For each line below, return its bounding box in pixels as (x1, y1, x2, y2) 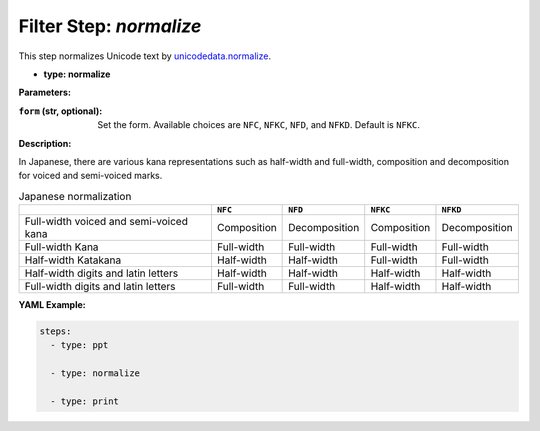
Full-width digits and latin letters (24, 280, 176, 294)
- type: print (50, 395, 120, 407)
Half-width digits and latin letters (24, 266, 179, 280)
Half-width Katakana (24, 253, 122, 267)
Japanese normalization (18, 189, 132, 203)
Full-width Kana (24, 240, 99, 254)
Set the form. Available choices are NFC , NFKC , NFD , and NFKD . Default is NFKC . (97, 119, 420, 131)
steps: (39, 326, 72, 337)
